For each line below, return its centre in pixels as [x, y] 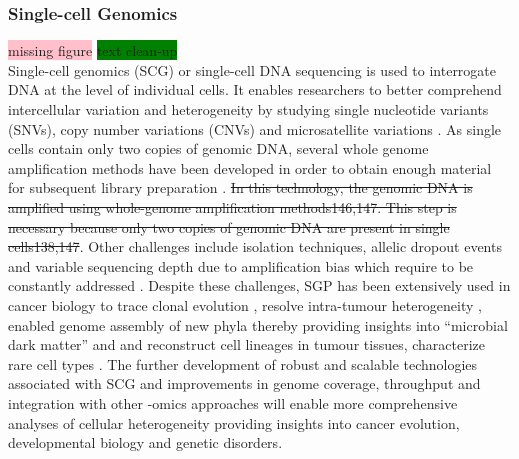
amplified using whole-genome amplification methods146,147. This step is [232, 206]
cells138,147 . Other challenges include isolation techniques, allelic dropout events [255, 246]
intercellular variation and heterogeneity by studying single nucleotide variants [248, 109]
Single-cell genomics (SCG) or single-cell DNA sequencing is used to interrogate [252, 69]
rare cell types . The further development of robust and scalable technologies [243, 363]
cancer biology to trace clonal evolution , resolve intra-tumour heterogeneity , [245, 304]
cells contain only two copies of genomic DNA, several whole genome [218, 148]
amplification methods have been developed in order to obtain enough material [250, 167]
